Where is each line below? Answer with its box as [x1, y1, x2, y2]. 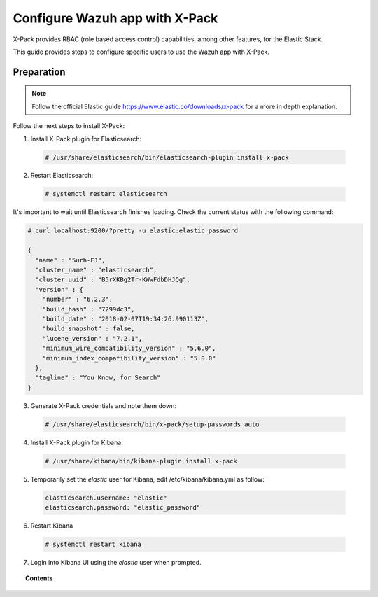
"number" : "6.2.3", [42, 295, 113, 304]
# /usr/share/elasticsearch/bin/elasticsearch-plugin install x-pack [45, 153, 289, 161]
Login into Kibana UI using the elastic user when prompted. [30, 558, 202, 566]
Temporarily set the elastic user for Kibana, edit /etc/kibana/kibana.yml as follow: [30, 475, 265, 483]
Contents [25, 574, 53, 582]
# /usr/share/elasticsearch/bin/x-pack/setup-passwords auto [45, 420, 260, 428]
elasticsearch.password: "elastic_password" [45, 503, 201, 511]
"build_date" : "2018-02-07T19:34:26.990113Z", [42, 315, 209, 323]
